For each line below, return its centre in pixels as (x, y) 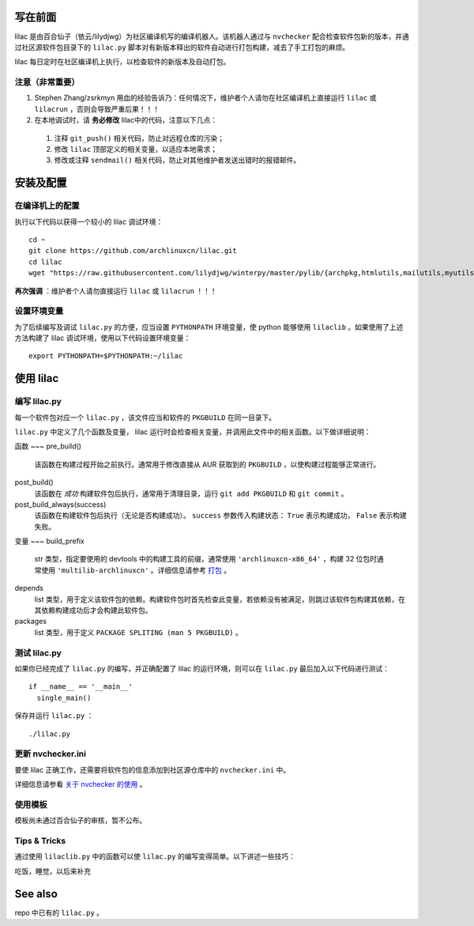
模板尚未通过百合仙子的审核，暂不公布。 (80, 820)
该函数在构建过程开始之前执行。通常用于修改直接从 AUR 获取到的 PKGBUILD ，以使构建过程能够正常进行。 (207, 464)
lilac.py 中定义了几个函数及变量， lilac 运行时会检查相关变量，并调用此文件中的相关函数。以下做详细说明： (193, 432)
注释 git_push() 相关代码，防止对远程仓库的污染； (139, 138)
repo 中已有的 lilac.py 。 (59, 913)
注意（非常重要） (47, 82)
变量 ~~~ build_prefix (49, 541)
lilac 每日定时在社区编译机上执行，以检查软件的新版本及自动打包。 (122, 62)
